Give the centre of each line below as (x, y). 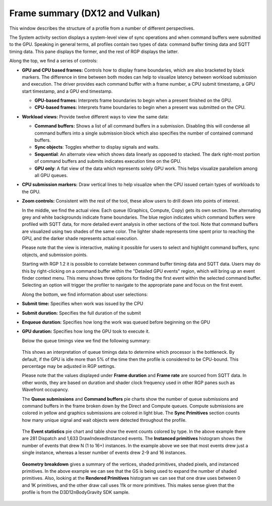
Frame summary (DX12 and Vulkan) (85, 13)
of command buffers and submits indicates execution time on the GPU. (108, 161)
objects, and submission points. (55, 255)
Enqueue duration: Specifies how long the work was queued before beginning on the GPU (116, 322)
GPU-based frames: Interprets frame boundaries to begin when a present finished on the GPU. (133, 100)
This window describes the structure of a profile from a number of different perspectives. (102, 28)
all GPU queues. (51, 175)
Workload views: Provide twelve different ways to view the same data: (95, 116)
